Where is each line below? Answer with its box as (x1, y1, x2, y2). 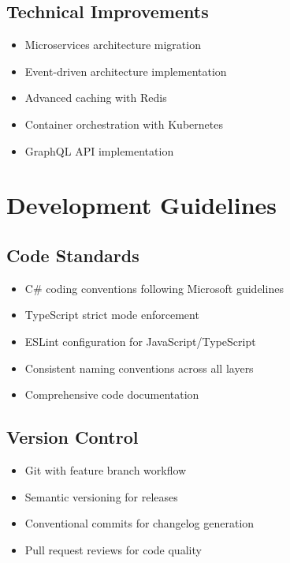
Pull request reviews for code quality (24, 541, 202, 557)
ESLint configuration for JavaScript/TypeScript (24, 332, 256, 349)
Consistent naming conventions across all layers (24, 359, 254, 376)
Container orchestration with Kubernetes (24, 115, 223, 132)
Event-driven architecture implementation (24, 62, 227, 79)
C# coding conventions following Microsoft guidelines (24, 280, 284, 296)
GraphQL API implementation (24, 142, 174, 159)
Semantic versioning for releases (24, 488, 178, 505)
